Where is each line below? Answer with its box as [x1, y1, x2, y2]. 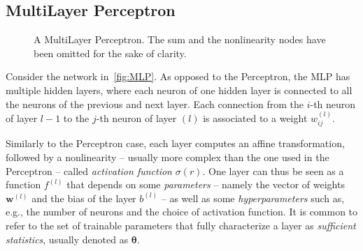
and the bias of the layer [31, 190, 136, 205]
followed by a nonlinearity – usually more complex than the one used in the [6, 150, 329, 164]
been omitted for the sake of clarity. [34, 45, 187, 60]
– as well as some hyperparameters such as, [161, 190, 345, 205]
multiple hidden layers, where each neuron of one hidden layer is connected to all [6, 82, 353, 97]
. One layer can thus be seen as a [202, 163, 344, 178]
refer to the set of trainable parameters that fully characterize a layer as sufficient [6, 218, 356, 232]
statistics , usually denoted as [6, 231, 129, 246]
